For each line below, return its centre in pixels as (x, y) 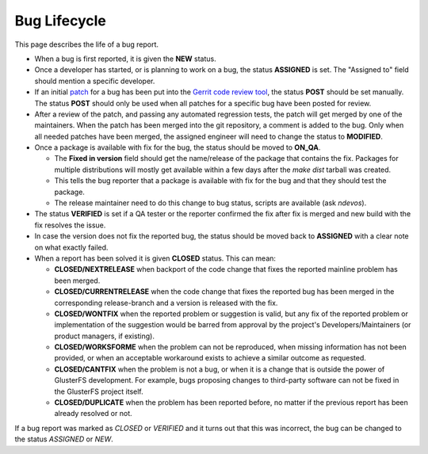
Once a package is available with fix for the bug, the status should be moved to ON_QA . (178, 147)
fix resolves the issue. (70, 225)
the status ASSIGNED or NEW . (64, 439)
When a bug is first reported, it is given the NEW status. (126, 59)
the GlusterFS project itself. (99, 391)
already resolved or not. (93, 414)
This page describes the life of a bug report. (86, 44)
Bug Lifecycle (60, 21)
